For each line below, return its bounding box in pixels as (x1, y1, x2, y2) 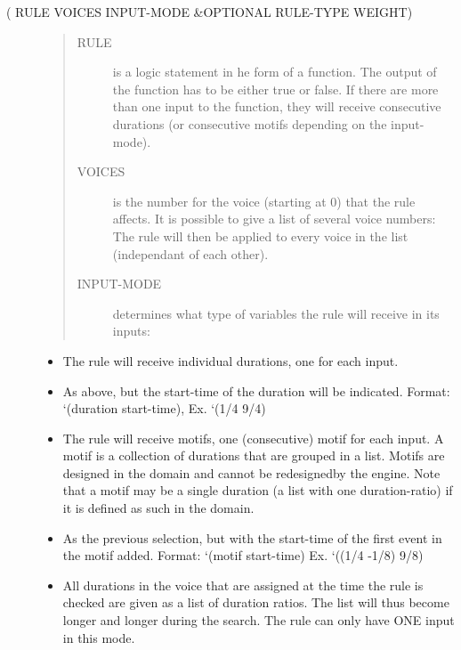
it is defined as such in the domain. (62, 499, 255, 517)
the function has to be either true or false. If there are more (112, 79, 439, 98)
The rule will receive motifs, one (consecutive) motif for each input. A (62, 428, 444, 447)
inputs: (112, 321, 150, 340)
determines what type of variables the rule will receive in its (112, 304, 440, 322)
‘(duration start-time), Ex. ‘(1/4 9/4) (62, 399, 266, 418)
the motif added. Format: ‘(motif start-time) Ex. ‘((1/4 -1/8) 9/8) (62, 546, 424, 565)
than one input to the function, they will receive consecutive (112, 97, 441, 116)
